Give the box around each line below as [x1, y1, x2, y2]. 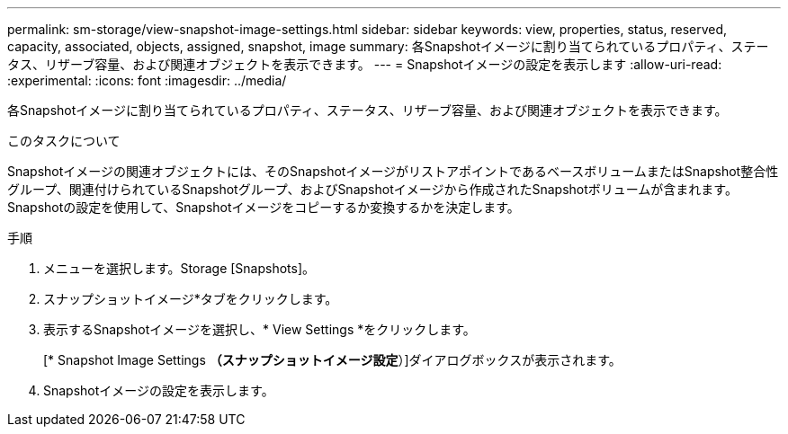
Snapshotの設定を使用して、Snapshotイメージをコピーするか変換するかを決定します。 [7, 199, 520, 215]
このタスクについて [7, 133, 121, 148]
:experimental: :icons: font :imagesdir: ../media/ [7, 73, 287, 88]
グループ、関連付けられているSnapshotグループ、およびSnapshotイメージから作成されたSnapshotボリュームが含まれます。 [7, 182, 738, 197]
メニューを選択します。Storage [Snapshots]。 [43, 261, 316, 276]
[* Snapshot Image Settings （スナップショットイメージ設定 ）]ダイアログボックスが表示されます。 [43, 352, 622, 368]
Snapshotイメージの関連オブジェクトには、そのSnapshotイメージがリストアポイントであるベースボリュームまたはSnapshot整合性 [7, 164, 779, 179]
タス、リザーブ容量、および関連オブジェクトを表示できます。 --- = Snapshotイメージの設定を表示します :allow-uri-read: [7, 57, 722, 72]
